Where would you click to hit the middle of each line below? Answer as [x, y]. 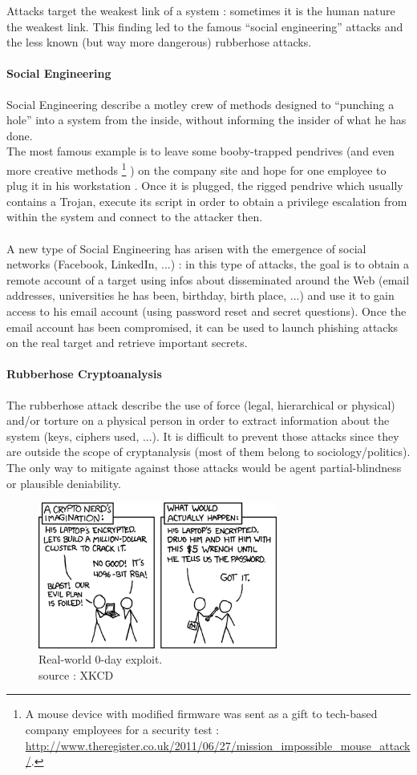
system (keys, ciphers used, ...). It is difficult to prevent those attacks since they [203, 436]
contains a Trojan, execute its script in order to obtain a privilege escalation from [207, 201]
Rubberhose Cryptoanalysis [84, 374]
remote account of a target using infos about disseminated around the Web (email [208, 279]
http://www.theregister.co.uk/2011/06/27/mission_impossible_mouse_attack [218, 745]
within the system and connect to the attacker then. [135, 217]
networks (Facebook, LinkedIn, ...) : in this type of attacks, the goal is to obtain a [208, 264]
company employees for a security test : [122, 729]
